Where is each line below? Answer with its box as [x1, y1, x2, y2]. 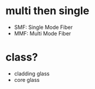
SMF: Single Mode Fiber [14, 24, 73, 31]
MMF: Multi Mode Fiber [14, 29, 71, 37]
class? [5, 51, 38, 64]
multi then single [5, 4, 90, 18]
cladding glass [14, 70, 50, 77]
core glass [14, 76, 40, 83]
